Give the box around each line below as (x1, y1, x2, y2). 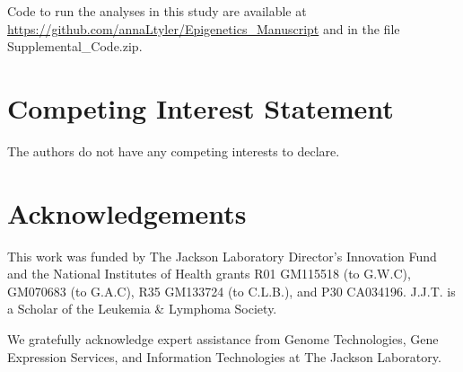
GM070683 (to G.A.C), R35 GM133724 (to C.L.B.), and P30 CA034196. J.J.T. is (7, 281, 456, 300)
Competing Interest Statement (7, 89, 394, 126)
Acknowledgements (7, 194, 247, 231)
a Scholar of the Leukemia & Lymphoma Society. (7, 299, 277, 318)
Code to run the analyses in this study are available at (7, 2, 307, 20)
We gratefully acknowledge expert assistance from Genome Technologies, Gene (7, 330, 439, 348)
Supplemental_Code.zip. (7, 37, 143, 56)
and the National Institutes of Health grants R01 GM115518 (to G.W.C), (7, 264, 411, 283)
